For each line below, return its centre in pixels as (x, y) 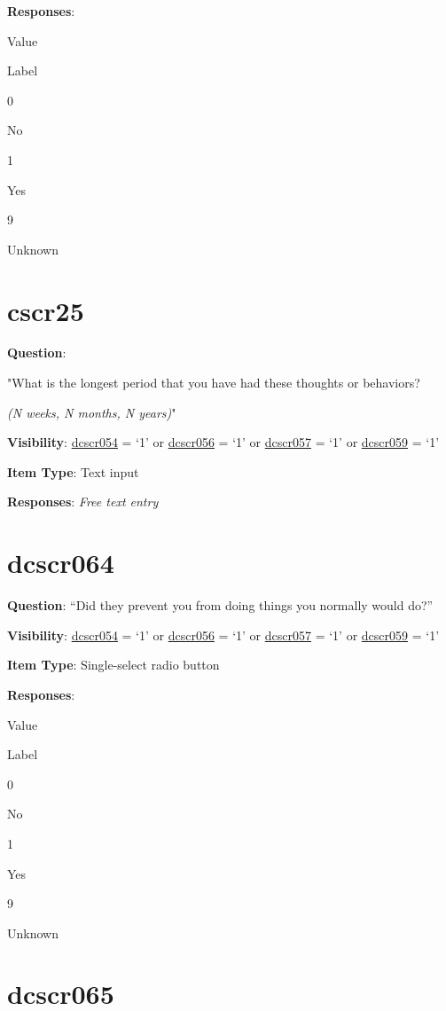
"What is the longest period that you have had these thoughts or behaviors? (214, 383)
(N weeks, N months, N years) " (92, 412)
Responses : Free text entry (83, 502)
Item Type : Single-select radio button (113, 665)
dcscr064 (61, 563)
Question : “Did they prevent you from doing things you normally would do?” (220, 605)
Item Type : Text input (73, 471)
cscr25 (46, 310)
